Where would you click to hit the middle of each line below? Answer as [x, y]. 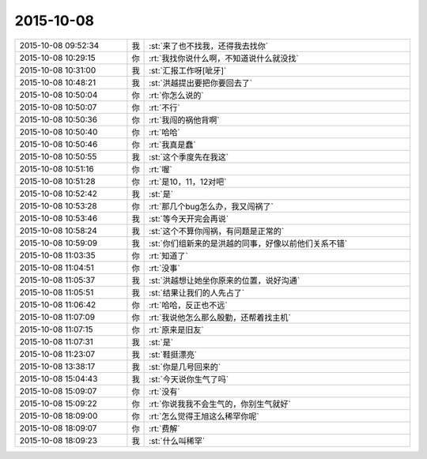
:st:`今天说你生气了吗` [189, 379]
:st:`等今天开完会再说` [189, 219]
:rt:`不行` [165, 107]
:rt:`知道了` [169, 255]
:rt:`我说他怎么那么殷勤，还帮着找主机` [220, 318]
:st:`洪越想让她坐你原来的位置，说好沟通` [225, 280]
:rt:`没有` [165, 391]
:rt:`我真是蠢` [173, 145]
